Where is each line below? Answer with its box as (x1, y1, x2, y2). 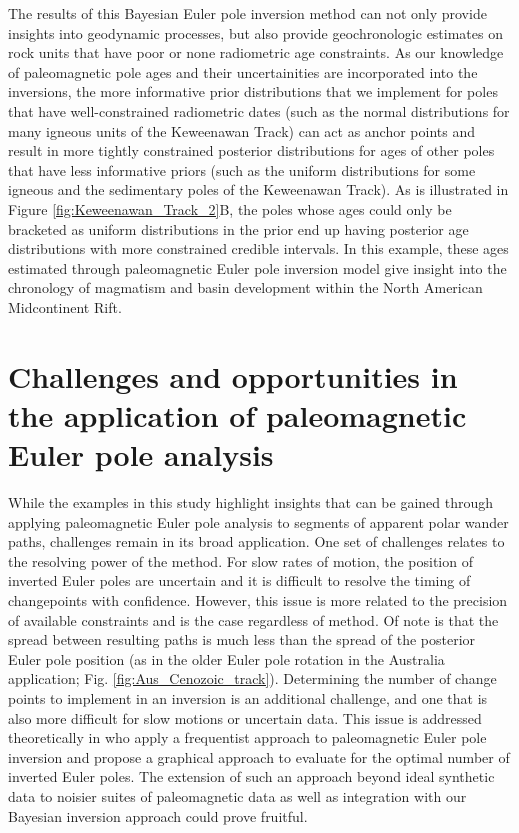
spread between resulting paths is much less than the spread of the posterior (8, 629, 476, 650)
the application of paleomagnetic (8, 394, 467, 435)
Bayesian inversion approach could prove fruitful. (8, 805, 308, 826)
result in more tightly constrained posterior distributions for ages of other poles (8, 140, 495, 161)
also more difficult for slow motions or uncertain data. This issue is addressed (8, 707, 482, 728)
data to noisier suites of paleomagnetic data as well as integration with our (8, 785, 467, 806)
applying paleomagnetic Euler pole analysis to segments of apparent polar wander (8, 511, 509, 532)
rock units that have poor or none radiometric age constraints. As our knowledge (8, 42, 504, 63)
